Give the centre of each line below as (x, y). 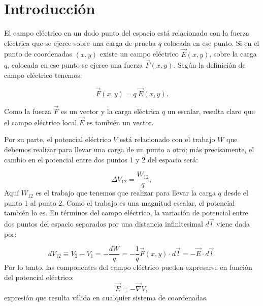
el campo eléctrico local (41, 122)
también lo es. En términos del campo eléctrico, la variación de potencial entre (126, 213)
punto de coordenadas (38, 54)
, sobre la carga (233, 54)
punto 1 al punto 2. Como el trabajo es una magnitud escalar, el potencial (120, 202)
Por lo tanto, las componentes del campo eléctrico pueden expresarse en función (128, 267)
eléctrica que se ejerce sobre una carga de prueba (80, 43)
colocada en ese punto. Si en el (211, 43)
